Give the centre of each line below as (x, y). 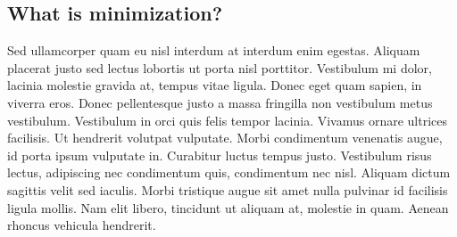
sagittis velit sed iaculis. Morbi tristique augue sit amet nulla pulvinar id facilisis (228, 189)
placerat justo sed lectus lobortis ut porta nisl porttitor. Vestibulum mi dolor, (220, 67)
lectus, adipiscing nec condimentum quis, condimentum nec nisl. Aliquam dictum (229, 172)
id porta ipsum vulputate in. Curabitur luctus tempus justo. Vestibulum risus (220, 155)
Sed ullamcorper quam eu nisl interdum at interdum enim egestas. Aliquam (214, 50)
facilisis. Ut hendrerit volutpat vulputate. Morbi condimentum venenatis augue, (225, 138)
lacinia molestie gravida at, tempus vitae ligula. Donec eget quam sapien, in (215, 85)
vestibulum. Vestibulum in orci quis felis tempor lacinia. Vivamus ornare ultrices (228, 120)
